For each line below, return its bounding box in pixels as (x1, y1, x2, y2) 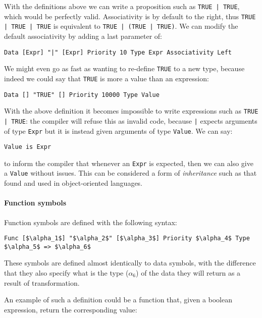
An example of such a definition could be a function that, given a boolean (4, 294, 233, 305)
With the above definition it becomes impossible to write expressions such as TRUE (4, 105, 258, 116)
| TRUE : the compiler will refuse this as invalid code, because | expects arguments (4, 115, 257, 126)
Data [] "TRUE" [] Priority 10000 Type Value (4, 91, 160, 98)
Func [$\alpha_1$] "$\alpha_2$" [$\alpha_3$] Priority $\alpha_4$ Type (4, 235, 250, 242)
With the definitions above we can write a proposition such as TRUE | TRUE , (4, 1, 240, 11)
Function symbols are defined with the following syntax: (4, 217, 177, 227)
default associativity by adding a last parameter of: (4, 30, 162, 41)
